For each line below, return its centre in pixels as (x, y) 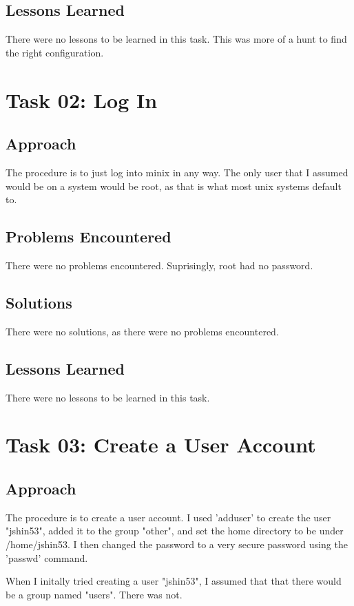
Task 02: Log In (82, 100)
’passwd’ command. (47, 557)
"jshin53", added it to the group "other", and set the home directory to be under (175, 531)
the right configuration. (55, 52)
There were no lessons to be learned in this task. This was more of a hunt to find (176, 39)
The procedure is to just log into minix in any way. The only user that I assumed (177, 172)
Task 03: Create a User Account (161, 445)
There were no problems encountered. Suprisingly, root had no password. (159, 265)
